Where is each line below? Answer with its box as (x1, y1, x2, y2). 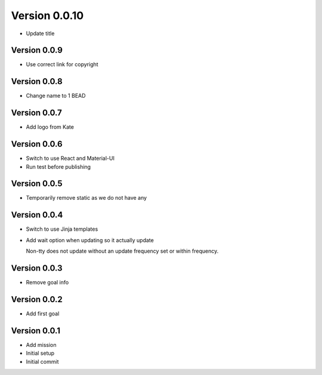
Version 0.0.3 (11, 263, 63, 273)
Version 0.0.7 (11, 108, 63, 118)
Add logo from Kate (26, 123, 75, 131)
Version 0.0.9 (11, 45, 63, 55)
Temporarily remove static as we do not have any (26, 194, 147, 202)
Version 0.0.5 (11, 179, 63, 189)
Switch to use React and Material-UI (26, 155, 114, 162)
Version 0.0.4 (11, 210, 63, 220)
